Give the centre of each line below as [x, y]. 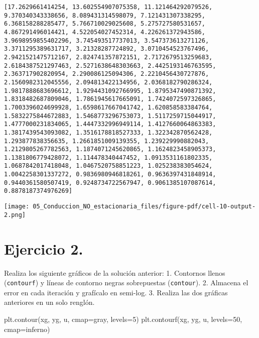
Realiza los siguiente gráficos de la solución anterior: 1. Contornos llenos [115, 272]
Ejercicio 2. [44, 248]
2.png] [15, 215]
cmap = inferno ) [27, 329]
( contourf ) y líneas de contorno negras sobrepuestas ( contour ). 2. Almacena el [126, 283]
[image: [17, 207]
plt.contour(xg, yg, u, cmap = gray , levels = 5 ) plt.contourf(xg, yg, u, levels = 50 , [123, 319]
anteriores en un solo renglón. [49, 302]
